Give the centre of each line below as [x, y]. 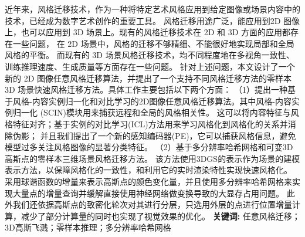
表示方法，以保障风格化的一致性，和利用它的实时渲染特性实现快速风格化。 [148, 170]
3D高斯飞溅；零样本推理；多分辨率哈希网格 [88, 227]
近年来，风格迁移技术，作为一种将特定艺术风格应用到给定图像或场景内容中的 [152, 9]
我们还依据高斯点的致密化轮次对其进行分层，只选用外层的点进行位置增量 [152, 204]
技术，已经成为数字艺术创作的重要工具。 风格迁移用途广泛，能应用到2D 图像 [152, 20]
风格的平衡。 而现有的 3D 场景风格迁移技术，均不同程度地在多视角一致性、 [150, 55]
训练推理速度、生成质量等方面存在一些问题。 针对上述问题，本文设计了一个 [150, 66]
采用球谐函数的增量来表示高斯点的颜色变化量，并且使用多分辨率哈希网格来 [148, 181]
